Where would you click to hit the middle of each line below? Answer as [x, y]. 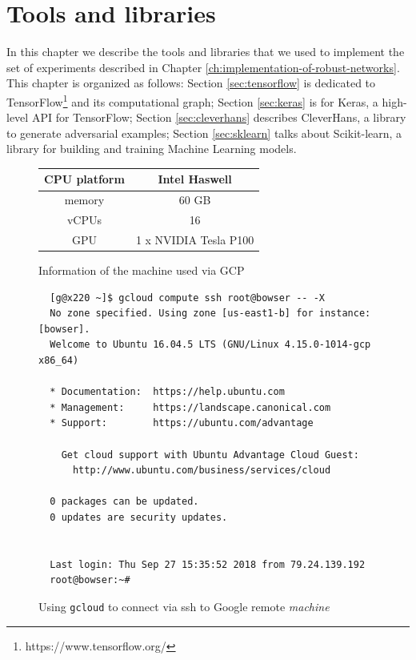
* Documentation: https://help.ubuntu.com [167, 392]
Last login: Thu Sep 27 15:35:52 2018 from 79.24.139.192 [208, 564]
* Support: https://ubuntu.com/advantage [182, 423]
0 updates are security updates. [139, 517]
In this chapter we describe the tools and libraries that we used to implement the [206, 52]
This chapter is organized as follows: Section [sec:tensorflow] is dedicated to [191, 83]
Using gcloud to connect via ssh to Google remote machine [184, 606]
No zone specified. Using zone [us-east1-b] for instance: [210, 314]
